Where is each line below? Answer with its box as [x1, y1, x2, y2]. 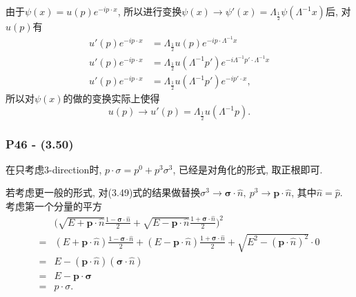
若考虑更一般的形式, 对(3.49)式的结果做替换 [6, 185, 201, 200]
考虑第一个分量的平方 [6, 199, 102, 213]
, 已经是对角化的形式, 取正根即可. [172, 162, 323, 176]
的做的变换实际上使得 [63, 90, 160, 105]
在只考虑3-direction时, [6, 162, 102, 176]
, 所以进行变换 [117, 4, 182, 18]
